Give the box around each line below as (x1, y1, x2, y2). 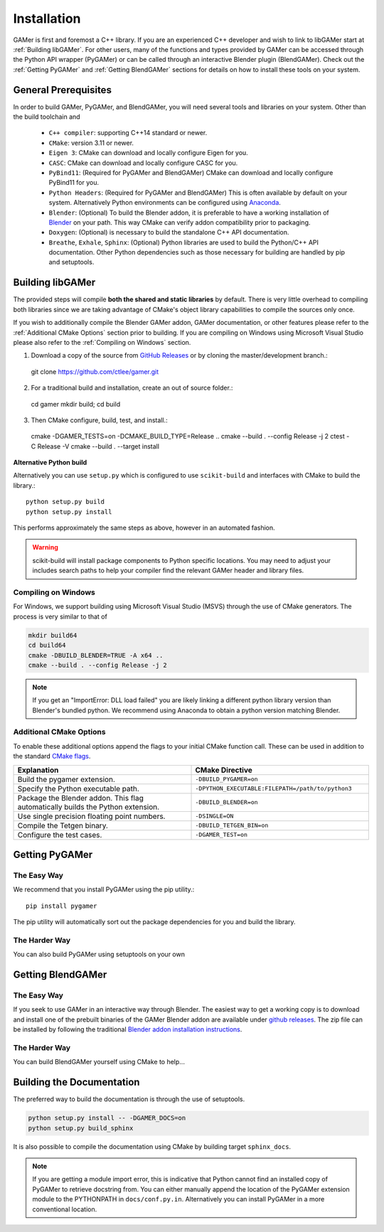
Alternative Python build (13, 459, 87, 467)
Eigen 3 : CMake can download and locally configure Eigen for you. (48, 149, 248, 157)
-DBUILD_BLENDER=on (195, 798, 259, 806)
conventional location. (32, 1205, 97, 1214)
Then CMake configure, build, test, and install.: (31, 416, 168, 424)
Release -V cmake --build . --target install (37, 441, 160, 451)
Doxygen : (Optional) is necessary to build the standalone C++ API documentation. (48, 228, 289, 237)
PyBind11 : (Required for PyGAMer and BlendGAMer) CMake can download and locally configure (48, 168, 334, 177)
